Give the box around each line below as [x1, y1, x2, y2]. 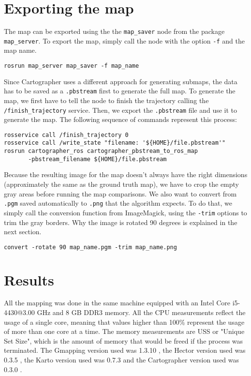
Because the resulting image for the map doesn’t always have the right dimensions [4, 169, 248, 180]
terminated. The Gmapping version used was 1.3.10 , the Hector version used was [4, 345, 246, 355]
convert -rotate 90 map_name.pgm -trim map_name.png [4, 243, 177, 251]
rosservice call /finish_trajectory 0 [4, 131, 129, 138]
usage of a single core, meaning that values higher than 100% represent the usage [4, 316, 245, 327]
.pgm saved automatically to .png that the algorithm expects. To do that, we [4, 198, 233, 208]
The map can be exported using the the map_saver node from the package [4, 26, 225, 36]
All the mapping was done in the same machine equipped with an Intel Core [4, 298, 231, 308]
